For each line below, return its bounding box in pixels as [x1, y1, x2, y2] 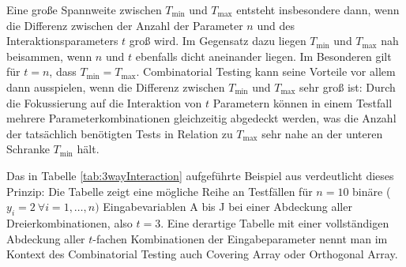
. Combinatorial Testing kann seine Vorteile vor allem [136, 63, 396, 80]
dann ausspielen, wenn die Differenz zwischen [6, 78, 225, 95]
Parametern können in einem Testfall [212, 94, 393, 111]
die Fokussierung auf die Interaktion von [6, 94, 202, 111]
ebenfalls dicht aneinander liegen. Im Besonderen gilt [135, 47, 392, 64]
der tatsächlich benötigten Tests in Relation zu [6, 125, 233, 141]
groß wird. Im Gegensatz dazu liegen [129, 32, 306, 49]
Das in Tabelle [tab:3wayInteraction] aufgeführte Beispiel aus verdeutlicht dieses [6, 167, 394, 183]
